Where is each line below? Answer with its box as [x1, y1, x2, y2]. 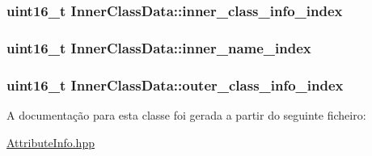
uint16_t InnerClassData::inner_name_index [6, 37, 311, 57]
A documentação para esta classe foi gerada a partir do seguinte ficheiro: [6, 106, 366, 123]
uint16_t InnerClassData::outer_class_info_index [6, 74, 344, 95]
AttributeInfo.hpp [6, 133, 95, 150]
